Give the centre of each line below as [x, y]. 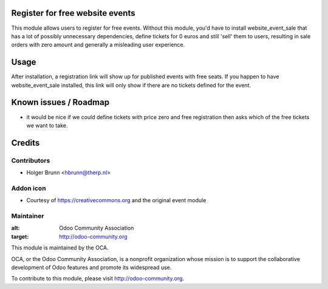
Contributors [31, 160]
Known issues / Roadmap [60, 102]
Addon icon [29, 188]
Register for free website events [73, 13]
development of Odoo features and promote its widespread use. [91, 267]
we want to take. [47, 125]
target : [20, 236]
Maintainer [28, 216]
